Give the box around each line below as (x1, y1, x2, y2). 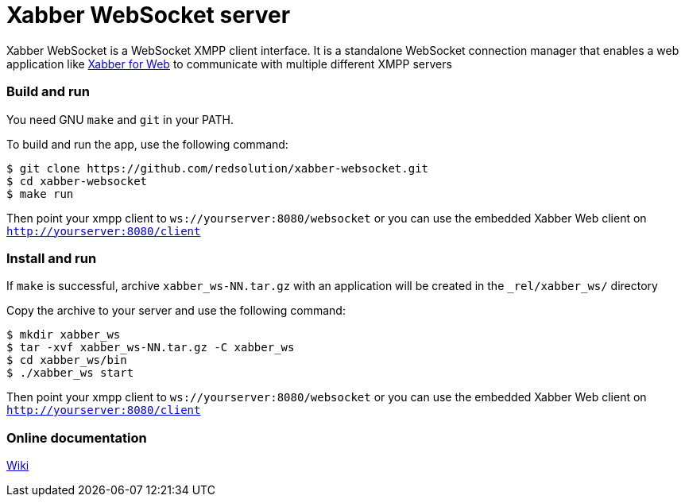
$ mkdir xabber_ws (6, 328, 121, 342)
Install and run (6, 250, 97, 266)
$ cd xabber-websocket (6, 174, 148, 188)
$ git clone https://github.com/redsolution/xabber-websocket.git (6, 161, 429, 175)
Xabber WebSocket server (6, 2, 291, 29)
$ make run (6, 187, 74, 200)
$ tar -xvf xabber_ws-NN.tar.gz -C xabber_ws (6, 341, 295, 354)
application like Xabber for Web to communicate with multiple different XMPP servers (6, 56, 452, 71)
